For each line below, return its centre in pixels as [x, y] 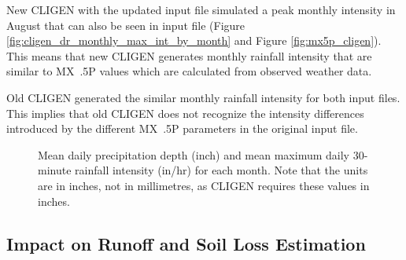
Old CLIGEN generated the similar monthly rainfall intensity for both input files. [203, 97]
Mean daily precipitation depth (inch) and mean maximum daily [194, 154]
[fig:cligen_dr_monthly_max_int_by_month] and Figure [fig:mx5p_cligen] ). [194, 40]
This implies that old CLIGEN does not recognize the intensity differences [185, 113]
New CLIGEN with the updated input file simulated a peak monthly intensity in [201, 9]
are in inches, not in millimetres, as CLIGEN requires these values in [204, 185]
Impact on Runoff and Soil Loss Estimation [186, 243]
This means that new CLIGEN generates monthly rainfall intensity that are [189, 55]
